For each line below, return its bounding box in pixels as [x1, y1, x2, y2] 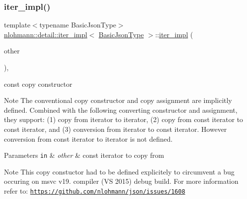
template [4, 20, 31, 30]
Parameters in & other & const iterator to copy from [4, 150, 164, 160]
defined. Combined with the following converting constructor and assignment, [4, 104, 238, 115]
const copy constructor [4, 78, 72, 89]
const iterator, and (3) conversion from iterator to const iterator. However [4, 124, 227, 134]
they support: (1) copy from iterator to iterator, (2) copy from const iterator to [4, 114, 243, 124]
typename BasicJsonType [39, 20, 117, 30]
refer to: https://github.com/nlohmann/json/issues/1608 [4, 186, 185, 196]
